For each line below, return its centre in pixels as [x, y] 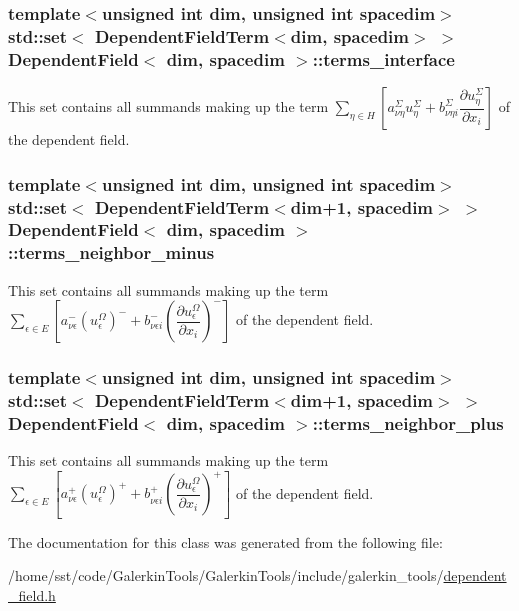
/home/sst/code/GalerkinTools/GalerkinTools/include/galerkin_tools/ [226, 575]
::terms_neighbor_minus [111, 252]
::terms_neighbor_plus [408, 423]
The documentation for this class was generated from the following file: [225, 541]
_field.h [32, 595]
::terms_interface [383, 58]
